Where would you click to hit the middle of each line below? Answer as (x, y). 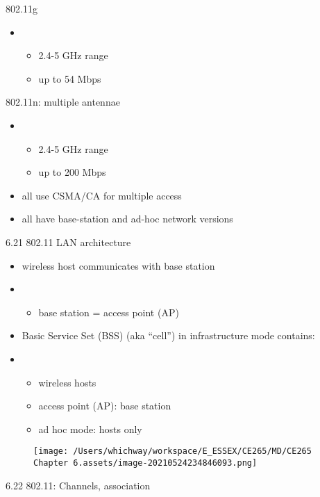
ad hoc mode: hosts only (90, 429)
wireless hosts (67, 382)
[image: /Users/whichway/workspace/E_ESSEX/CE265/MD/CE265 (172, 451)
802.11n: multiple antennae (63, 102)
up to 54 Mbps (70, 78)
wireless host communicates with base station (118, 265)
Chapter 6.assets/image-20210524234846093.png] (145, 463)
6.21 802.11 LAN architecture (68, 242)
